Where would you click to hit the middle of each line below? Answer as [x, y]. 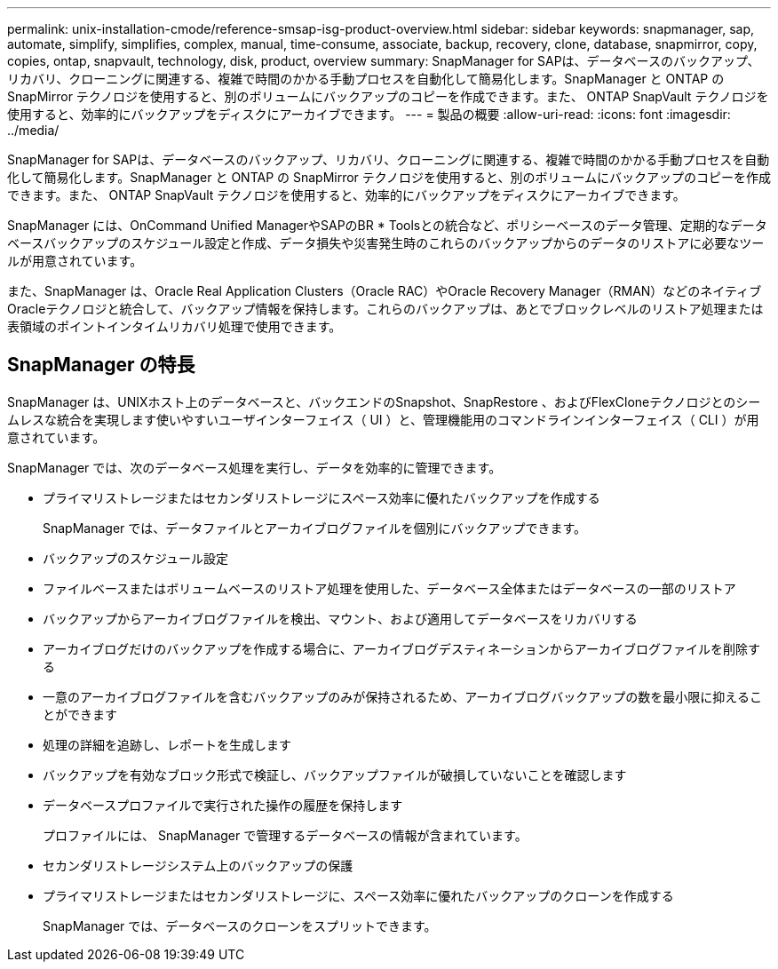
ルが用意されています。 [75, 261]
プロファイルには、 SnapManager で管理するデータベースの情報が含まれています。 [285, 835]
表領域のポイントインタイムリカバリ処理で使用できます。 [175, 326]
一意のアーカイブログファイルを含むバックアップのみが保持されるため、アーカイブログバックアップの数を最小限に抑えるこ [402, 696]
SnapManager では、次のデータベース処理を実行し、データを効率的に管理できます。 [254, 467]
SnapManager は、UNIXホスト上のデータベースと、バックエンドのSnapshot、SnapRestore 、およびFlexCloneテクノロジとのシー [384, 401]
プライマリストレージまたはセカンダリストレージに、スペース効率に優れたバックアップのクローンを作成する [358, 895]
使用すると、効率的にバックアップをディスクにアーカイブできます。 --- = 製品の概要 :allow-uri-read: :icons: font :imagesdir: [369, 114]
